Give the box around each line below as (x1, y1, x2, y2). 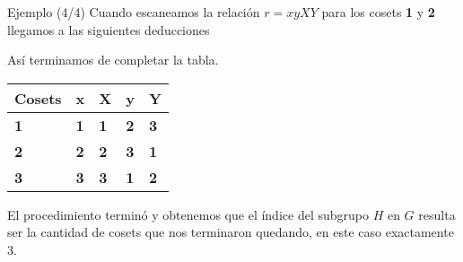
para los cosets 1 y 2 (321, 3, 435, 21)
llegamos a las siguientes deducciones (7, 20, 210, 39)
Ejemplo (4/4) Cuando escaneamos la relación (7, 3, 260, 21)
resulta (418, 205, 456, 223)
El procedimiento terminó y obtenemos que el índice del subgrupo (7, 205, 369, 223)
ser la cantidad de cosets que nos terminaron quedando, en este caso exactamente (7, 223, 454, 241)
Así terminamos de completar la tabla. (7, 50, 219, 69)
